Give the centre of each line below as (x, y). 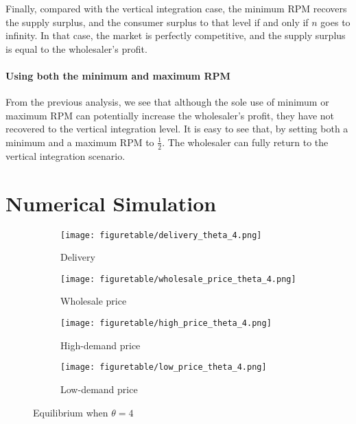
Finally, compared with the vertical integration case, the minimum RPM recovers (176, 8)
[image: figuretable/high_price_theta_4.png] (166, 323)
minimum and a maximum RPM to (80, 142)
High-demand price (100, 345)
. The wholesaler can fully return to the (245, 142)
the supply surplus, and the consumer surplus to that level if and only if (157, 22)
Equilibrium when (71, 412)
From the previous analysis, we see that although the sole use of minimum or (167, 102)
